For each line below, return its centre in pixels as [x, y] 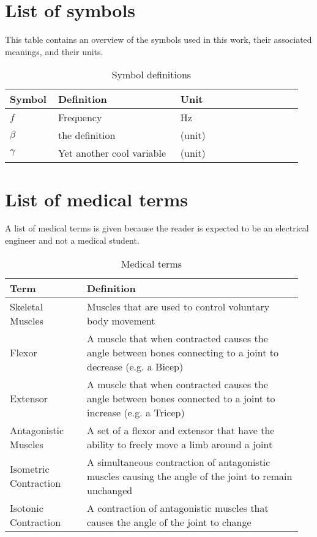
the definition [87, 135]
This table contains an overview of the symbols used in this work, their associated [158, 39]
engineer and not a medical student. [72, 240]
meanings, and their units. [54, 51]
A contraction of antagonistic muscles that [177, 508]
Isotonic [27, 508]
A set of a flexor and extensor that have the [181, 430]
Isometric [30, 469]
